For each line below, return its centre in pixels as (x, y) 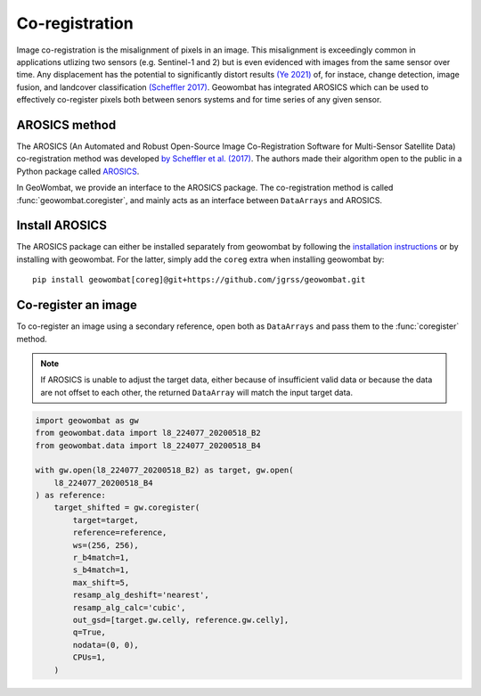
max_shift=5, (101, 582)
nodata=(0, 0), (106, 645)
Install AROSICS (61, 226)
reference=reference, (120, 533)
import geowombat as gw (87, 420)
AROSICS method (66, 125)
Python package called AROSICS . (78, 171)
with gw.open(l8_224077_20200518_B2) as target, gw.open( (164, 471)
